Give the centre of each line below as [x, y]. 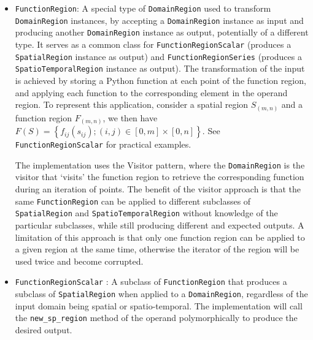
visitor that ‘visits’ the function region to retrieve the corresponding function [160, 177]
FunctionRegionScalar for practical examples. [103, 144]
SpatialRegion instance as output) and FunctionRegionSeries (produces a [158, 56]
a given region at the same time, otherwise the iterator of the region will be [157, 249]
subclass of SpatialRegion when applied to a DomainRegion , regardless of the [161, 293]
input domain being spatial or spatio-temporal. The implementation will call [159, 305]
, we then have [130, 117]
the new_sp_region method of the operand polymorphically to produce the [156, 318]
